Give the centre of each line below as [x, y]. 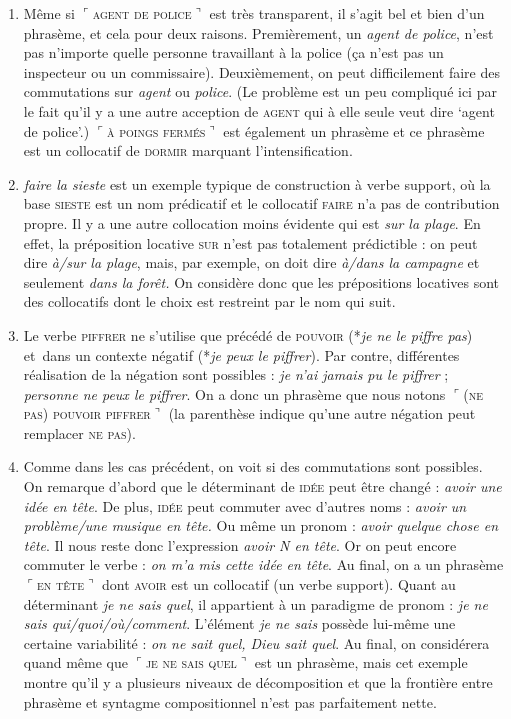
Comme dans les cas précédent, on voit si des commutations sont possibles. [253, 466]
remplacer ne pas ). [79, 432]
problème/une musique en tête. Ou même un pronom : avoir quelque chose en [261, 525]
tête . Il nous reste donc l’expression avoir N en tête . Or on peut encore [240, 544]
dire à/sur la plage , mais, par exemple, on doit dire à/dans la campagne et [251, 262]
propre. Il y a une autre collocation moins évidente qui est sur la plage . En [252, 222]
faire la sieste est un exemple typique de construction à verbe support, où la [257, 183]
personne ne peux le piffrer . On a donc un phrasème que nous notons [234, 393]
